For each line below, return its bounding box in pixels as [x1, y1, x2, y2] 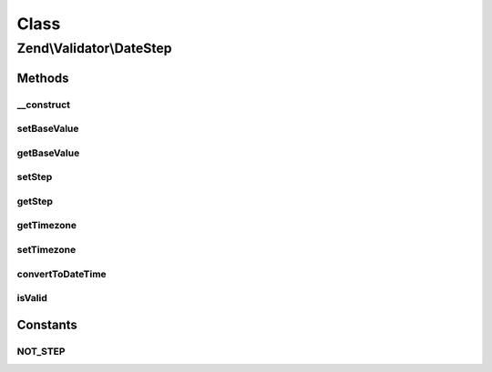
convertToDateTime [16, 267, 107, 280]
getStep [16, 195, 54, 207]
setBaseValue [16, 123, 79, 136]
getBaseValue [16, 146, 80, 159]
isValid [16, 292, 47, 305]
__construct [16, 98, 71, 111]
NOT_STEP [16, 345, 66, 357]
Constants [16, 317, 77, 332]
